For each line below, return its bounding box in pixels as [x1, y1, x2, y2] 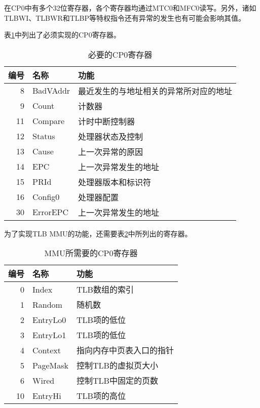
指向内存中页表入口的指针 [77, 344, 174, 356]
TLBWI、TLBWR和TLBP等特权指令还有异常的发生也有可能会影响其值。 [4, 12, 245, 23]
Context [32, 344, 61, 356]
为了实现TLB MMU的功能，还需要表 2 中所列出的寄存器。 [4, 228, 192, 238]
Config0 [32, 191, 60, 203]
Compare [32, 115, 65, 127]
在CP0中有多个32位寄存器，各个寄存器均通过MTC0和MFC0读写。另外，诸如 [4, 3, 256, 13]
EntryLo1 [32, 329, 66, 341]
